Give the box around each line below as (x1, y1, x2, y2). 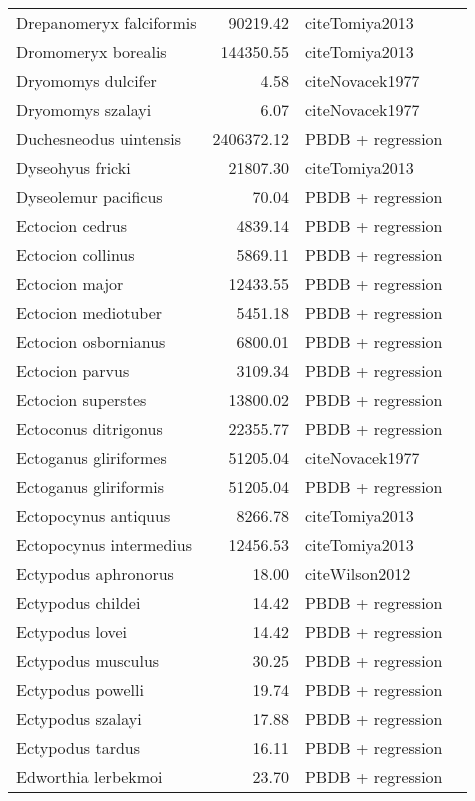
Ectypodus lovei (16, 620, 127, 643)
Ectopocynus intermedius (16, 533, 193, 556)
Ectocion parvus (16, 359, 130, 382)
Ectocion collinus (16, 243, 135, 266)
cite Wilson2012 (304, 562, 411, 585)
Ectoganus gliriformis (16, 475, 165, 498)
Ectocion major (16, 272, 124, 295)
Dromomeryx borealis (16, 40, 167, 63)
